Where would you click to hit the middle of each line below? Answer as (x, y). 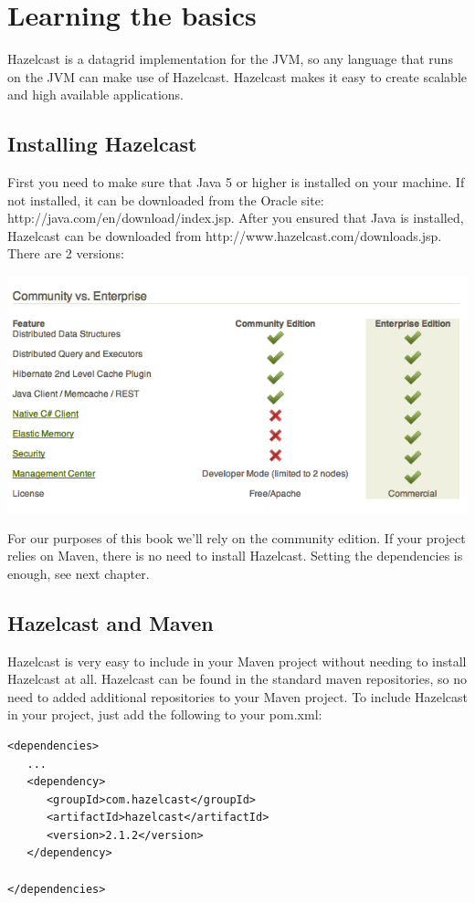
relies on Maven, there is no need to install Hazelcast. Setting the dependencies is (235, 556)
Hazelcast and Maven (111, 622)
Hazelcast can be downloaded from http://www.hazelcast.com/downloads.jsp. (225, 235)
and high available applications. (96, 94)
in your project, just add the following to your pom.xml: (165, 714)
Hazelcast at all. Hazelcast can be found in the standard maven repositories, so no (237, 679)
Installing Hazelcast (102, 144)
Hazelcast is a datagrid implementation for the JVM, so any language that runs (230, 59)
